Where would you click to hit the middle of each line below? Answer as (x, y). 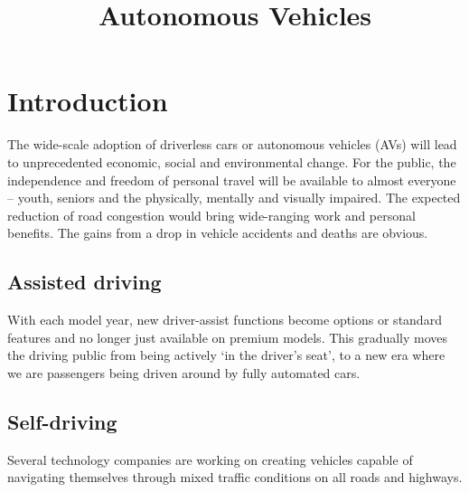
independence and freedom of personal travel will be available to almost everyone (232, 180)
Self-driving (62, 421)
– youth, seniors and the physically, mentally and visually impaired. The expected (234, 198)
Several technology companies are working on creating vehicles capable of (210, 459)
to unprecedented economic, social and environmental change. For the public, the (232, 161)
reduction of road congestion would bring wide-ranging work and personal (211, 215)
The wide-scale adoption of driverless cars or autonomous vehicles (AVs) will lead (232, 144)
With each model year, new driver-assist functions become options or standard (225, 320)
